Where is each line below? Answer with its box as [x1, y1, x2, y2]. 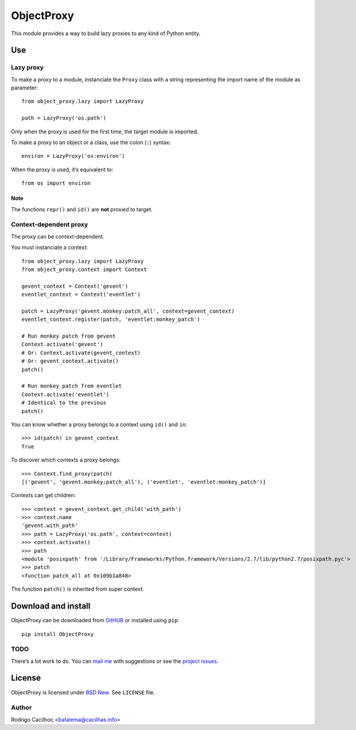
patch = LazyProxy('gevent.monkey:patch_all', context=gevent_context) [21, 307, 235, 314]
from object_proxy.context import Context [21, 266, 147, 273]
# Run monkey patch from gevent [21, 333, 116, 339]
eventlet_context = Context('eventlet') [21, 291, 141, 298]
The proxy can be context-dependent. [11, 233, 105, 240]
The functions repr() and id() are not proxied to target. [11, 205, 153, 213]
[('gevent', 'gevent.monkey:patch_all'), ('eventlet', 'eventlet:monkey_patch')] [21, 478, 266, 485]
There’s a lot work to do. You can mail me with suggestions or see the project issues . [11, 657, 219, 665]
